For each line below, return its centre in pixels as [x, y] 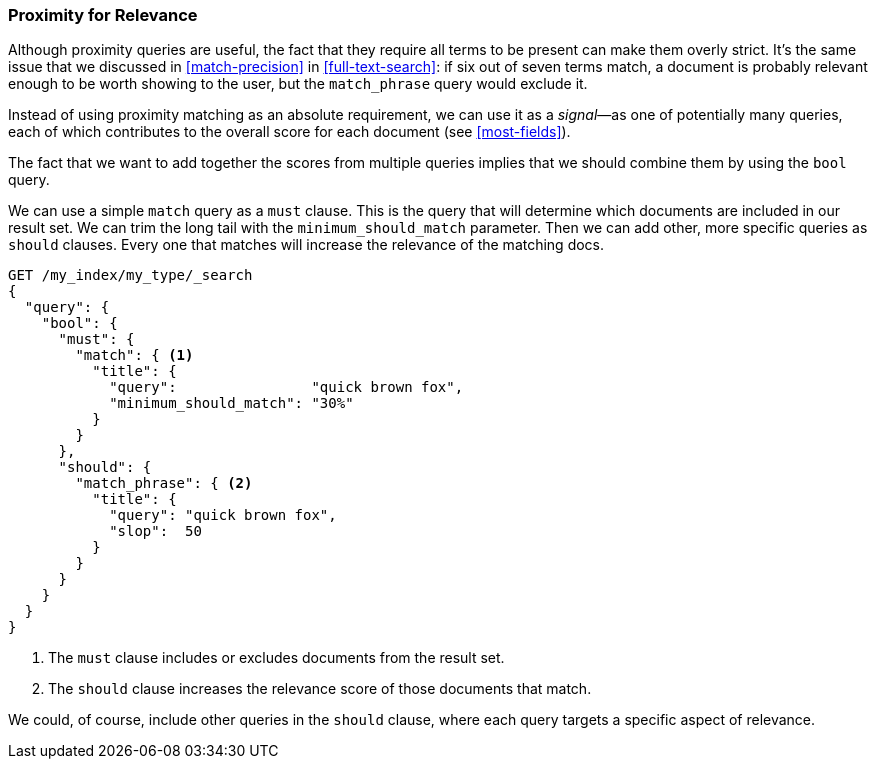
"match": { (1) [134, 355]
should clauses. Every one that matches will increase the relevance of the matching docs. [306, 245]
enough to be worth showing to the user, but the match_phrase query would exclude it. [298, 84]
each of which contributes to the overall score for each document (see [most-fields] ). [289, 132]
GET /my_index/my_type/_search [130, 275]
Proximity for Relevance [103, 15]
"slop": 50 [155, 531]
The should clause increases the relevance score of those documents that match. [320, 689]
